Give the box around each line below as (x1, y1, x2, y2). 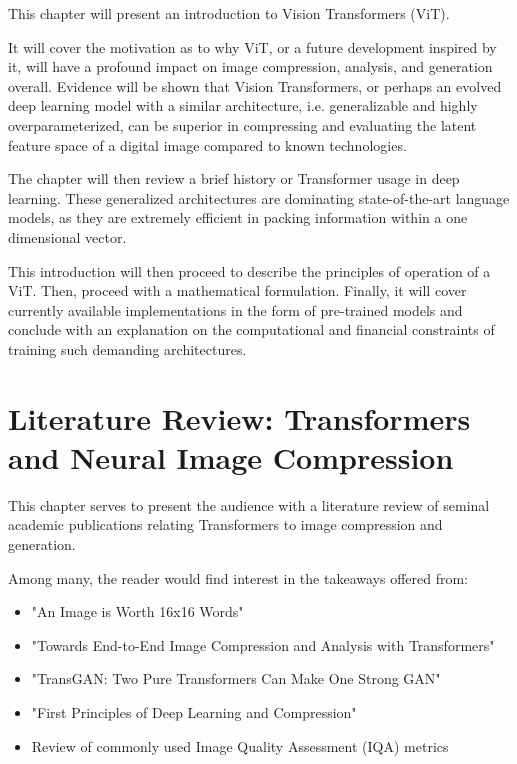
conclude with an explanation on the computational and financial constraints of (8, 319, 495, 340)
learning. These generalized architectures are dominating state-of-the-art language (8, 187, 510, 208)
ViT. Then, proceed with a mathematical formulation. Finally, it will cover (8, 280, 467, 301)
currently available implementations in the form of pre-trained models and (8, 299, 463, 320)
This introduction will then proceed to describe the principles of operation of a (8, 260, 491, 281)
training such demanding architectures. (8, 338, 247, 359)
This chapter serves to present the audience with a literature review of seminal (8, 494, 490, 515)
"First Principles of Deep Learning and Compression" (31, 701, 357, 722)
